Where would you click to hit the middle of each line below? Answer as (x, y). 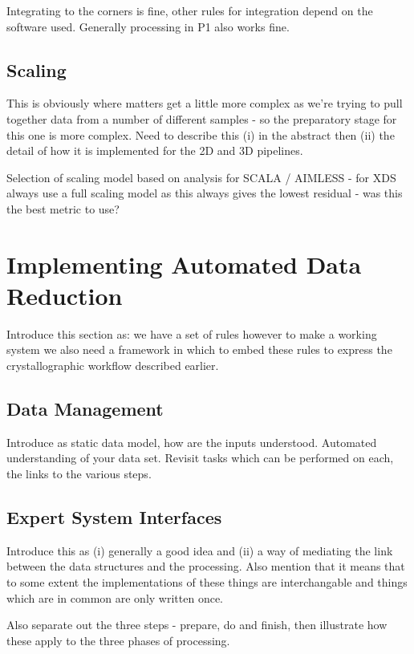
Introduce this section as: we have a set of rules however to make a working (192, 333)
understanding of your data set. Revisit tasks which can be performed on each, (200, 458)
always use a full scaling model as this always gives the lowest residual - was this (205, 193)
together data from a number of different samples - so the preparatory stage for (202, 118)
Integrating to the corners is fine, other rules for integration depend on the (190, 10)
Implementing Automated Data (184, 264)
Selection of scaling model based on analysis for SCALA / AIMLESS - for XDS (201, 177)
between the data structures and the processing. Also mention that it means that (206, 566)
